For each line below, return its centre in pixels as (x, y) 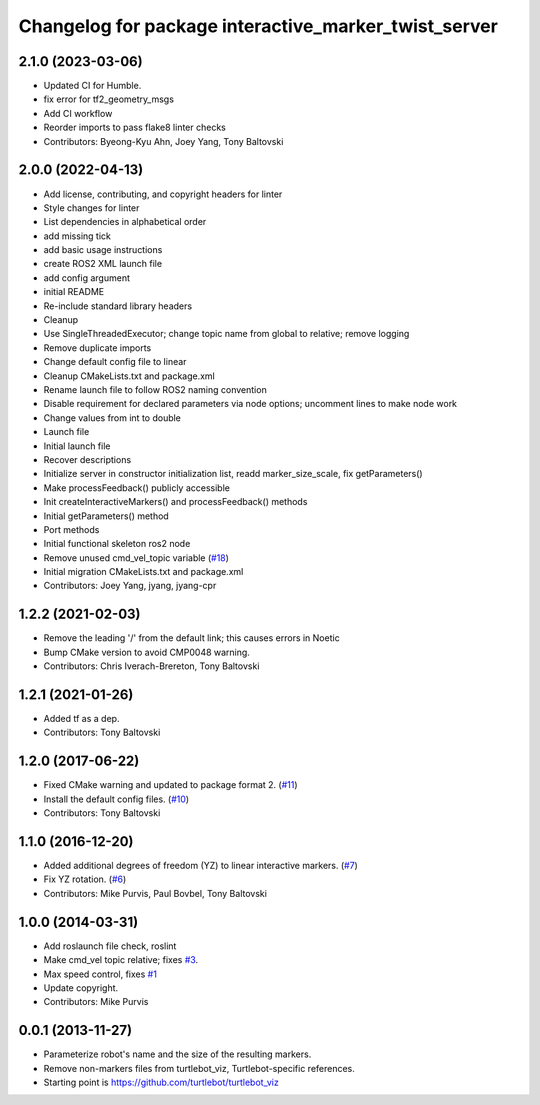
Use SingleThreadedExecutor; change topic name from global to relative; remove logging (226, 334)
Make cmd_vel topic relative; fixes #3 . (121, 960)
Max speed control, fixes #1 (100, 974)
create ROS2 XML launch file (103, 264)
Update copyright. (81, 987)
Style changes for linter (91, 207)
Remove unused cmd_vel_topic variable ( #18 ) (136, 557)
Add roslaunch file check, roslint (110, 946)
